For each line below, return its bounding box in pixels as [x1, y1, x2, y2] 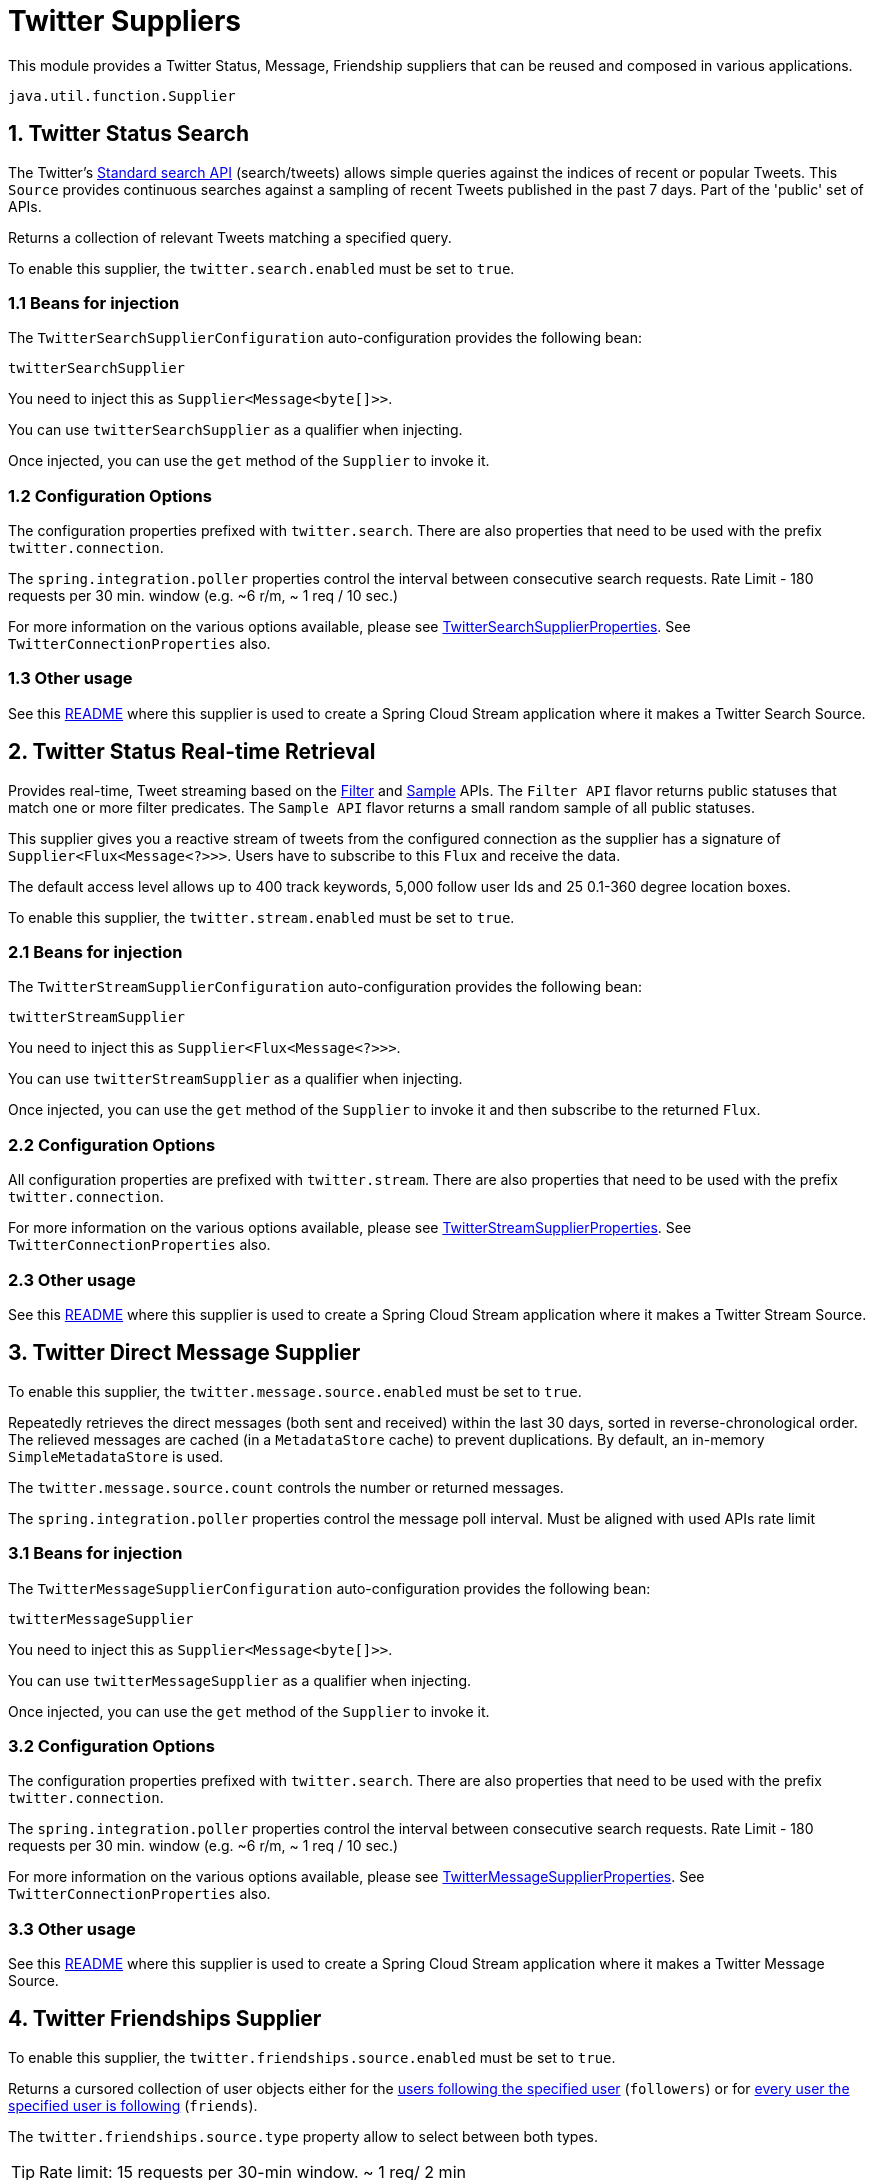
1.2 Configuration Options [8, 485, 212, 506]
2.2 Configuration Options [8, 1134, 216, 1155]
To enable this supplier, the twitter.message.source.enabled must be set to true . [8, 1382, 582, 1400]
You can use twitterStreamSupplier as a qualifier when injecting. [8, 1070, 463, 1088]
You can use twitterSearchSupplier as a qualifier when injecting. [8, 421, 463, 439]
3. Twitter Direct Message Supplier [8, 1340, 361, 1366]
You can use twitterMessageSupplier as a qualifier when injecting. [8, 1671, 471, 1689]
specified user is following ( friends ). [8, 2096, 258, 2114]
